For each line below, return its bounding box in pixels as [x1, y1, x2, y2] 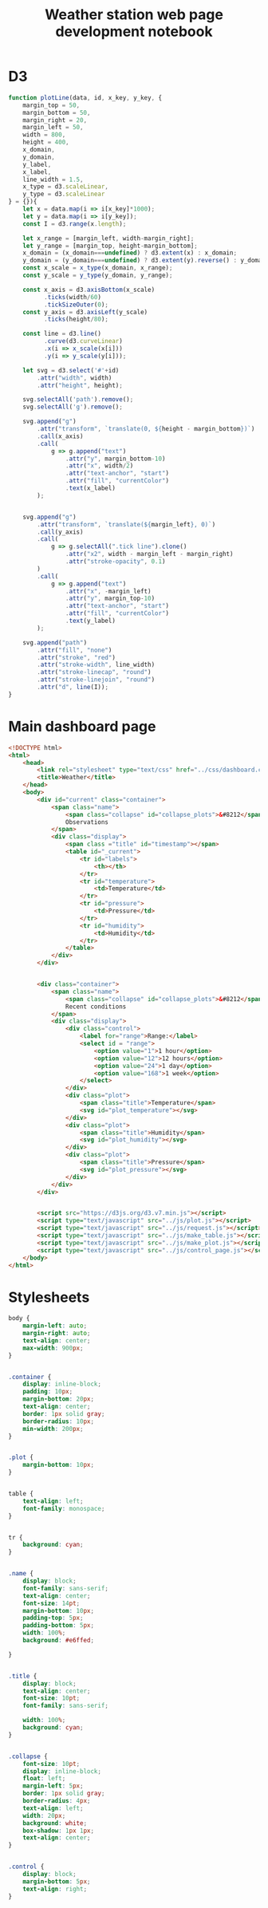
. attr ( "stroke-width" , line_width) [37, 660, 156, 669]
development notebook [55, 22, 213, 41]
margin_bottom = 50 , [22, 108, 91, 116]
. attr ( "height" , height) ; [37, 381, 124, 389]
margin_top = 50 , [22, 101, 81, 109]
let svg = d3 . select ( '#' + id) [22, 366, 120, 374]
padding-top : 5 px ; [22, 1614, 84, 1622]
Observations [65, 818, 109, 826]
